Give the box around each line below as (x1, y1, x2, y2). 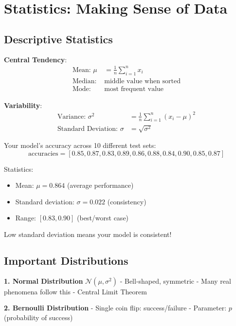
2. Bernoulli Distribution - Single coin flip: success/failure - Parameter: (4, 303, 227, 313)
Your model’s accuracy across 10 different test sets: (4, 140, 156, 150)
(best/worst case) (77, 213, 129, 223)
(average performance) (67, 180, 134, 190)
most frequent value (104, 85, 164, 92)
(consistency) (107, 196, 146, 206)
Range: (15, 213, 36, 223)
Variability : (4, 100, 42, 110)
